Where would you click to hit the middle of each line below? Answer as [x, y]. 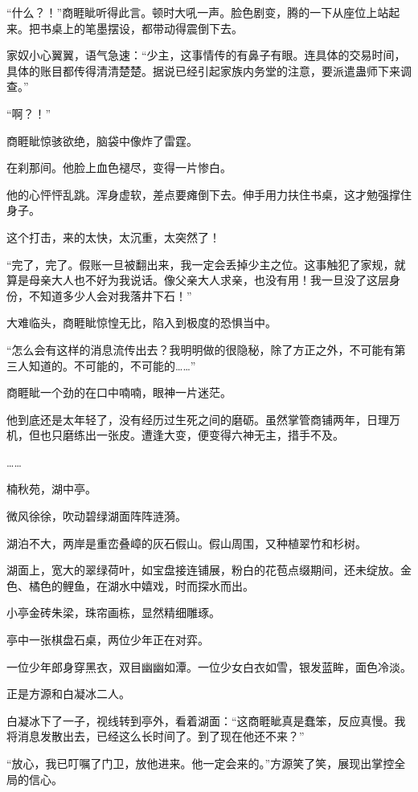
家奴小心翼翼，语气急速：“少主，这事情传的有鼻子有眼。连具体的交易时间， [206, 55]
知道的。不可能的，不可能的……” [112, 365]
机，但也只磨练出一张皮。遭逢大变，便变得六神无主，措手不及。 [175, 435]
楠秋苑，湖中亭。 [51, 489]
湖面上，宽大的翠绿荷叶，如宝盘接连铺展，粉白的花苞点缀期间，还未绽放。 [203, 570]
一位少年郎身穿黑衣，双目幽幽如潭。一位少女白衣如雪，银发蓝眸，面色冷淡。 [209, 666]
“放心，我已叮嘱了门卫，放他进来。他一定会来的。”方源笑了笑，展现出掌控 [201, 763]
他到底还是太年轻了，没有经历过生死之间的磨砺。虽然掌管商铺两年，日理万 [203, 419]
